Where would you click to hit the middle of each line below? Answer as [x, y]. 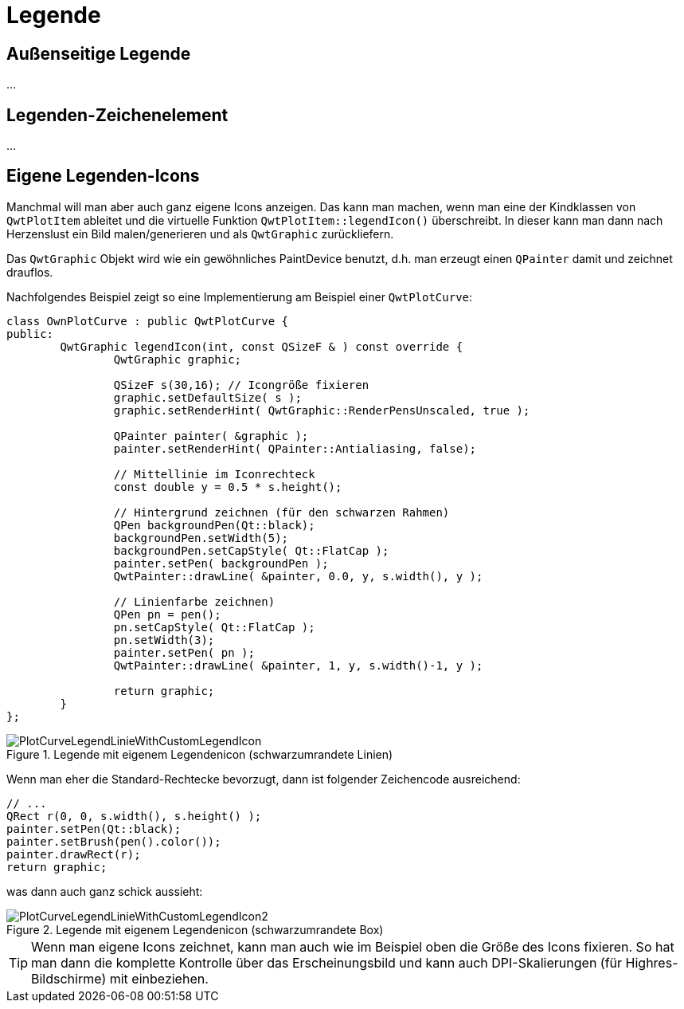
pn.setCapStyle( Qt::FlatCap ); [214, 627]
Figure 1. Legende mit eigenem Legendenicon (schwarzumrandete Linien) [200, 754]
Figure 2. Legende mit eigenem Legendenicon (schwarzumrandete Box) [195, 929]
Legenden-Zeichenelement [117, 115]
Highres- [652, 962]
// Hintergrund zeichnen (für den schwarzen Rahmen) [281, 512]
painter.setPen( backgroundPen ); [221, 563]
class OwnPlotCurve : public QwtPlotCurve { [148, 321]
